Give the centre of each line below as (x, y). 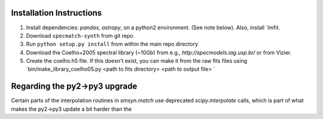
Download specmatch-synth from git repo (80, 35)
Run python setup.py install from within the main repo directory (112, 44)
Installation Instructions (57, 13)
